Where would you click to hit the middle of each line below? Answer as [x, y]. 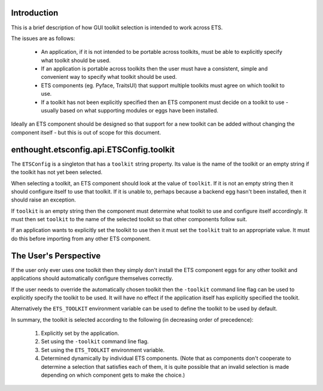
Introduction [35, 13]
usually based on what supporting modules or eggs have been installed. [129, 111]
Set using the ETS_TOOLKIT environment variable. [103, 350]
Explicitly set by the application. [80, 333]
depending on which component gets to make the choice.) [113, 375]
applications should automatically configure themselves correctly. [92, 279]
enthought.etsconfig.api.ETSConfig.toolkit [93, 149]
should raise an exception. [43, 200]
